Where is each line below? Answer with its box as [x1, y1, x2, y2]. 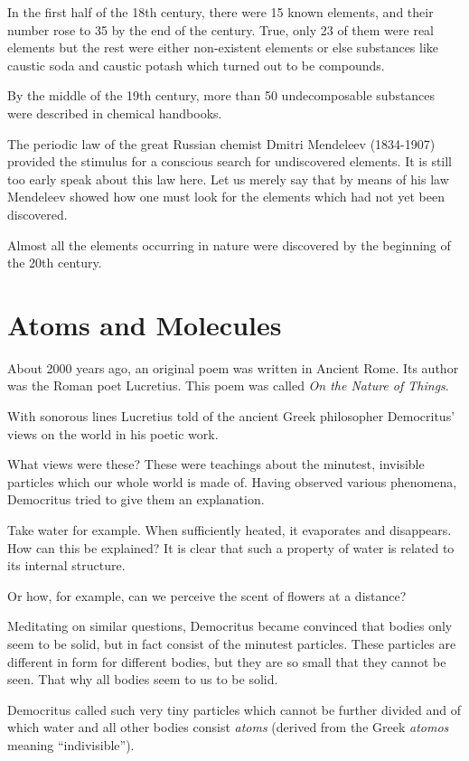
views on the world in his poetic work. [7, 424, 219, 443]
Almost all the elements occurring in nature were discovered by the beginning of [7, 235, 451, 254]
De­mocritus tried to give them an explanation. [7, 490, 265, 509]
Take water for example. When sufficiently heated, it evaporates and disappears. [7, 521, 452, 539]
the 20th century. [7, 253, 102, 272]
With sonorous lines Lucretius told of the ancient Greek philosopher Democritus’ [7, 407, 455, 426]
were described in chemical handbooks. [7, 103, 222, 122]
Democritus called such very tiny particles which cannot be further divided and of [7, 700, 461, 719]
